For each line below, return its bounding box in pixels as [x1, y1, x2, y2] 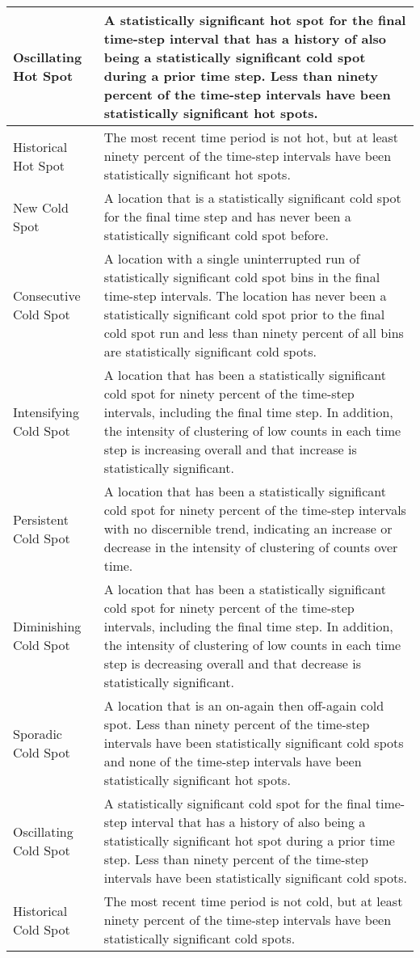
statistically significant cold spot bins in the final [103, 268, 380, 286]
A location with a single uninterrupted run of [103, 249, 360, 268]
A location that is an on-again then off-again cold [103, 696, 384, 715]
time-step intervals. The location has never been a [103, 286, 387, 305]
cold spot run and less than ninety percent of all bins [103, 323, 404, 342]
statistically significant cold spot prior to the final [103, 305, 385, 323]
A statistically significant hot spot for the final [103, 11, 406, 29]
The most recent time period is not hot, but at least [103, 128, 399, 146]
